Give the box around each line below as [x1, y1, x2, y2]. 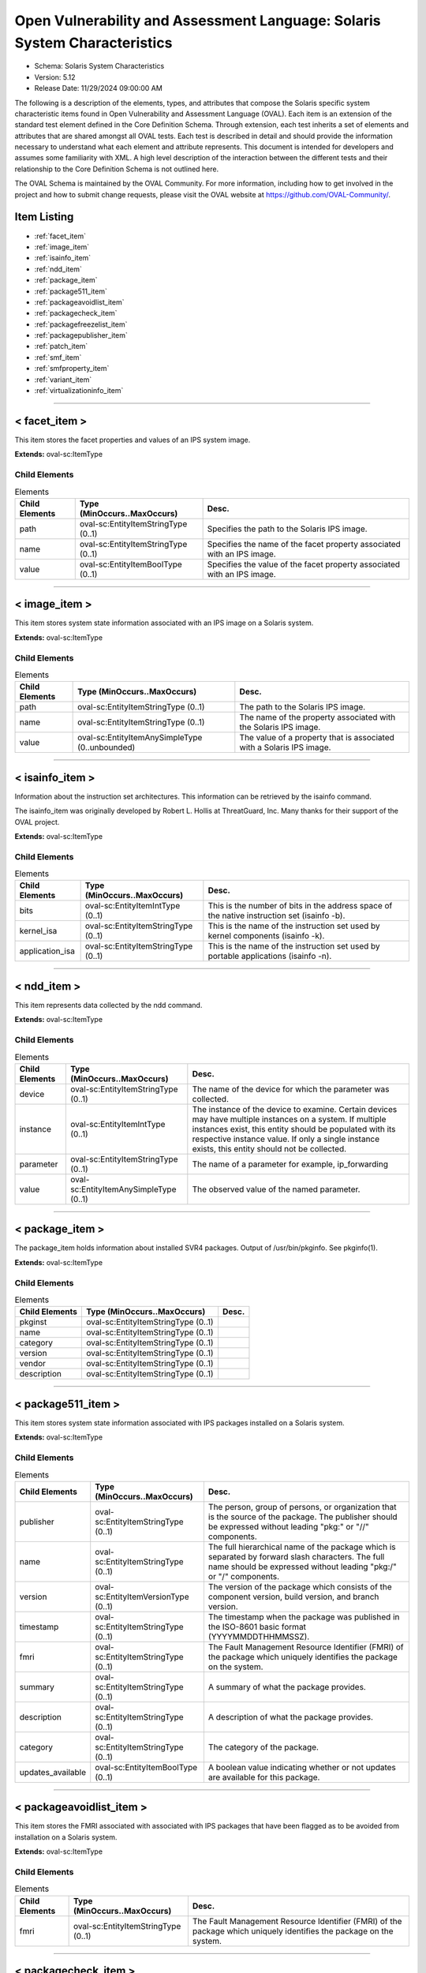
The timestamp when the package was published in [207, 1611, 400, 1622]
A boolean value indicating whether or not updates [207, 1761, 396, 1773]
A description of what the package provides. [207, 1711, 374, 1722]
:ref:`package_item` [34, 275, 98, 285]
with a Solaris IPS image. [239, 742, 331, 753]
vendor [19, 1358, 47, 1369]
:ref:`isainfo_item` [34, 253, 92, 263]
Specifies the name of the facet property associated [207, 538, 402, 549]
